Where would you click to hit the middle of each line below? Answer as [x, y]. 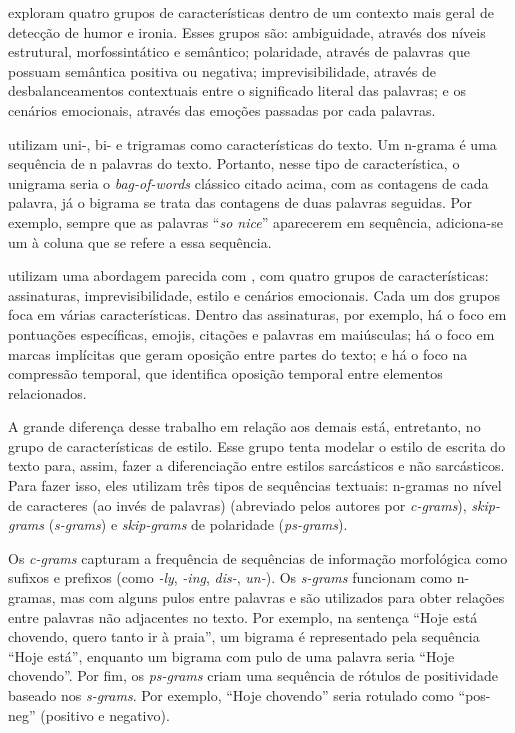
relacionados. [47, 392]
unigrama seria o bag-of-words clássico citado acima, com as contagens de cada [248, 182]
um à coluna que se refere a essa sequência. [140, 241]
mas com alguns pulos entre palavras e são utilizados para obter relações [282, 597]
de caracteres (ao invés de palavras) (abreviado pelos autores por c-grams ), [237, 504]
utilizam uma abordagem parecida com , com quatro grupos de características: [248, 275]
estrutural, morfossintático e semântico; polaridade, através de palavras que [239, 51]
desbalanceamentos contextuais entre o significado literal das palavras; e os [237, 90]
